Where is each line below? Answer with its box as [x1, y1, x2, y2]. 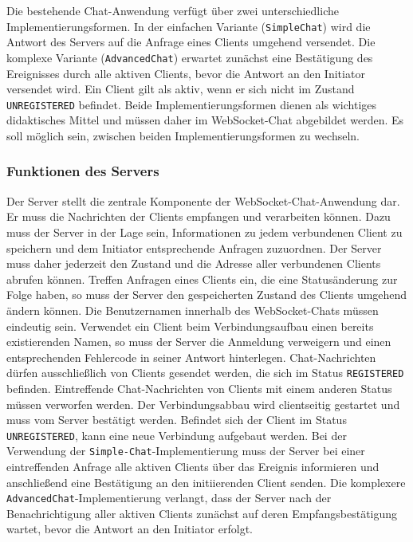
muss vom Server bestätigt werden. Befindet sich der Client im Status [6, 411, 347, 428]
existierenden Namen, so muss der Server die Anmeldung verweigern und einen [6, 333, 391, 350]
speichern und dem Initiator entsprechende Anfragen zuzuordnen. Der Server [6, 239, 382, 256]
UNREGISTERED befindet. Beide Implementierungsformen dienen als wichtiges [6, 96, 377, 112]
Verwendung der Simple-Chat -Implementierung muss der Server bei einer [6, 442, 365, 459]
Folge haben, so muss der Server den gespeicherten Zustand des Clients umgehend [6, 286, 407, 303]
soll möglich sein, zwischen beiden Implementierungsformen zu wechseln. [6, 127, 360, 143]
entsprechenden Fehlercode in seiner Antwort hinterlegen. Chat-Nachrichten [6, 348, 376, 365]
